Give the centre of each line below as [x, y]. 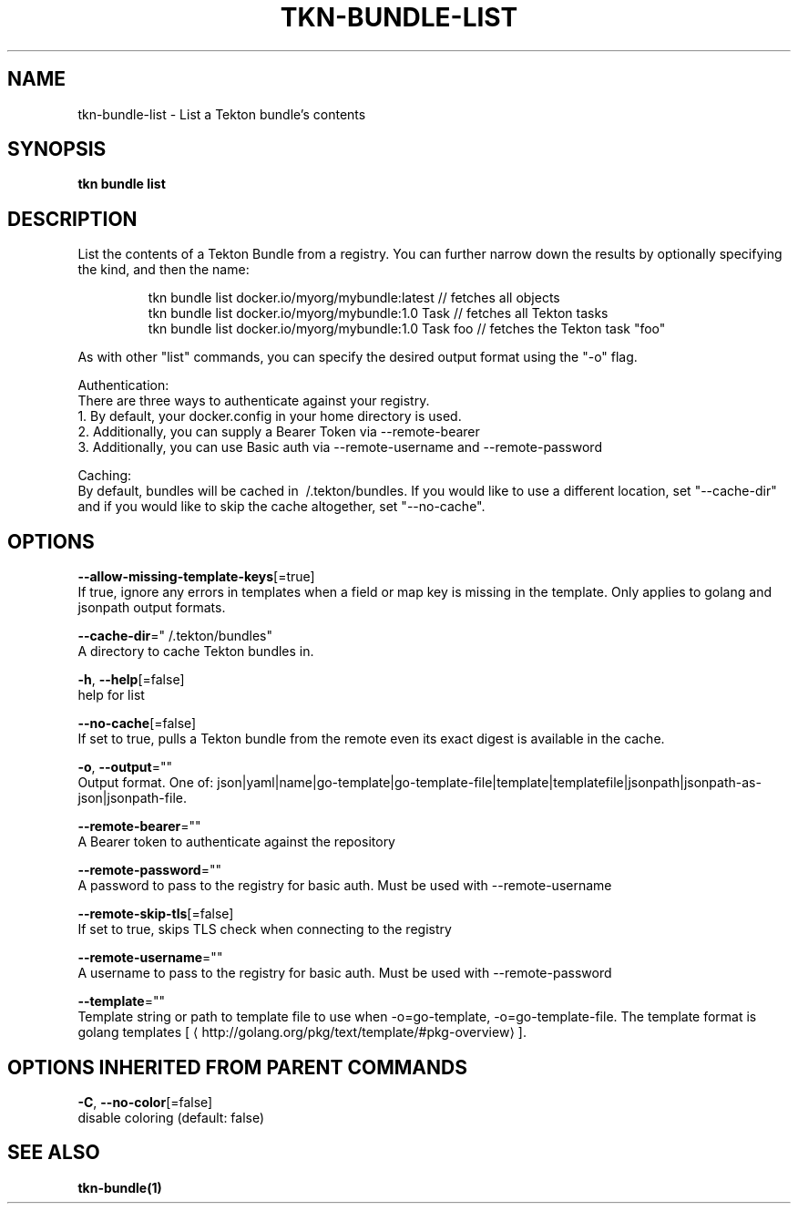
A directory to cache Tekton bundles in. [196, 652]
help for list [111, 695]
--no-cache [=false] [137, 724]
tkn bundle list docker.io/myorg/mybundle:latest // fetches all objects [354, 298]
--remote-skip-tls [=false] [156, 914]
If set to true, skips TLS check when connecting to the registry [265, 929]
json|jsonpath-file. [132, 798]
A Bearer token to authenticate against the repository [236, 842]
